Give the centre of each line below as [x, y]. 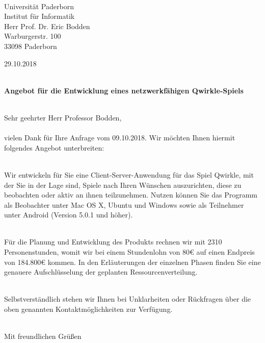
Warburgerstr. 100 [33, 36]
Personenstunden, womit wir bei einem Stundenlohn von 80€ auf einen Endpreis [129, 252]
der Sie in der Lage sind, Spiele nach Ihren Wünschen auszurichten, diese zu [123, 185]
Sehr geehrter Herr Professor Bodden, [63, 117]
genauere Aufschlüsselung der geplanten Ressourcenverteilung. [101, 272]
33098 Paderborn [31, 46]
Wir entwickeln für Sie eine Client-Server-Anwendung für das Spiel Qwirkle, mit [129, 174]
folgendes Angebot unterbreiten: [54, 147]
